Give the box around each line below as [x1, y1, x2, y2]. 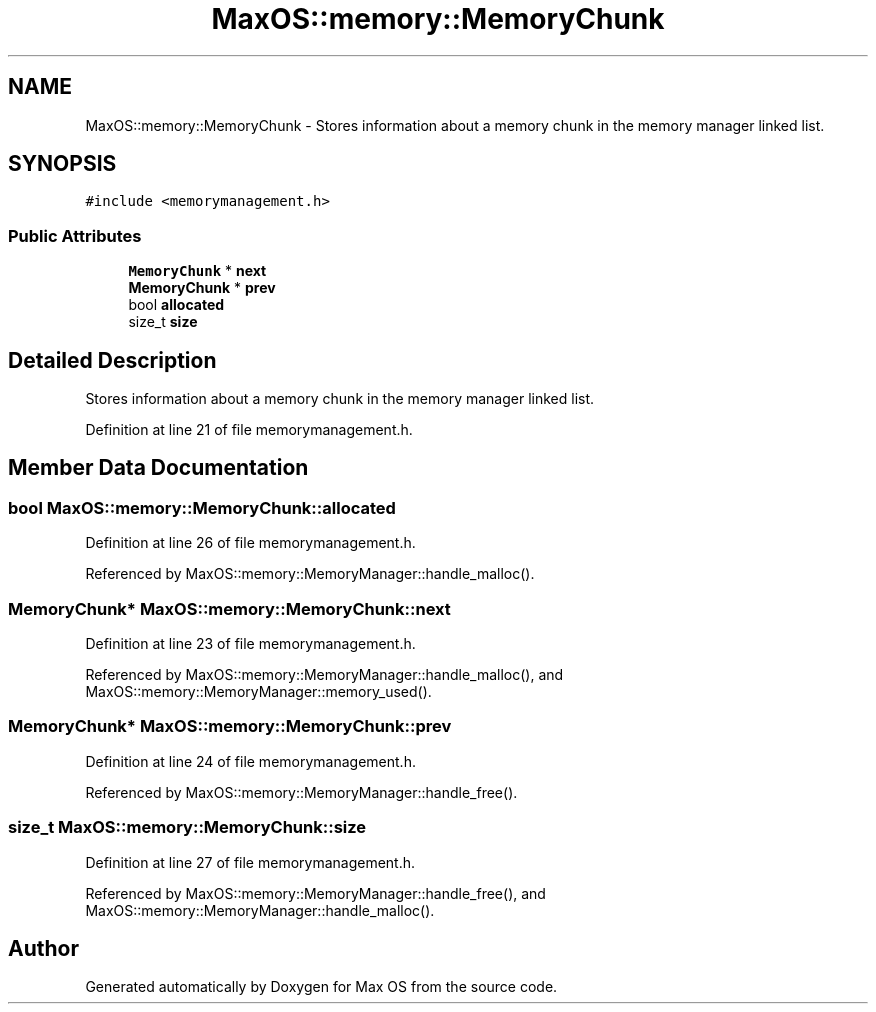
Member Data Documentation [8, 455, 309, 481]
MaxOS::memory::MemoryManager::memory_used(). [85, 683, 432, 700]
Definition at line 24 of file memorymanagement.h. [85, 752, 416, 770]
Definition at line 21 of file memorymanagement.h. [85, 421, 413, 439]
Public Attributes [8, 225, 142, 246]
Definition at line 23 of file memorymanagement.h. [85, 635, 416, 652]
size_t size [128, 313, 198, 331]
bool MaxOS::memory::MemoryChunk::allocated [8, 497, 396, 518]
